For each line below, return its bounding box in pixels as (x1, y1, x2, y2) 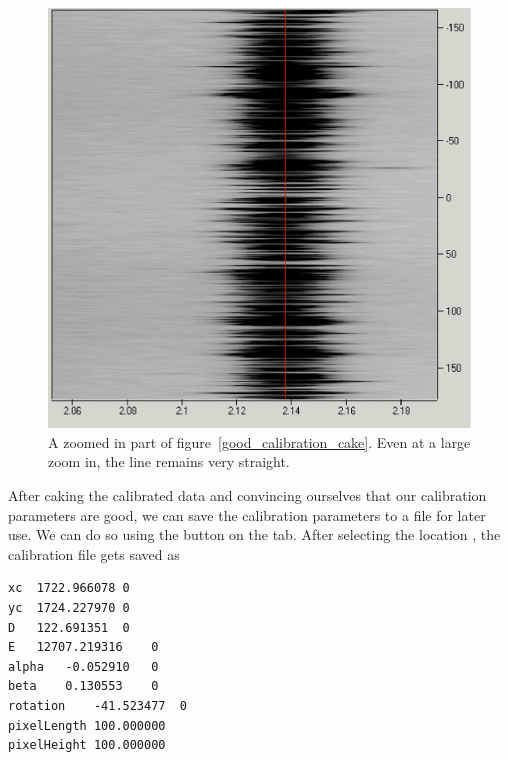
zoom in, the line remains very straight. (48, 451, 290, 472)
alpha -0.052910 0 (8, 659, 159, 674)
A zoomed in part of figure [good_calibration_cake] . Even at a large (48, 431, 471, 452)
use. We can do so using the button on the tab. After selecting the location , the (8, 524, 501, 545)
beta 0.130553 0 (8, 679, 159, 694)
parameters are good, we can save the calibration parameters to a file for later (8, 504, 486, 525)
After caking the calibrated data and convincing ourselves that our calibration (8, 485, 487, 506)
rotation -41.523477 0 (8, 698, 187, 713)
